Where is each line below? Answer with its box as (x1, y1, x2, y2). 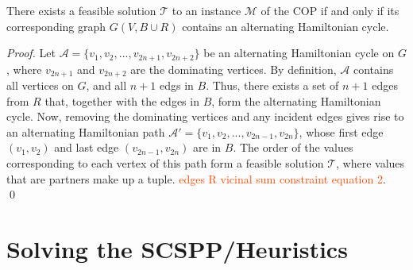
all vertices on (6, 77, 74, 94)
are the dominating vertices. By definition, (130, 60, 337, 77)
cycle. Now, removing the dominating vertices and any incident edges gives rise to (6, 108, 404, 125)
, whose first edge (299, 123, 384, 140)
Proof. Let (6, 44, 56, 61)
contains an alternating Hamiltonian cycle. (182, 17, 389, 34)
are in (193, 139, 222, 156)
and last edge (54, 139, 119, 156)
